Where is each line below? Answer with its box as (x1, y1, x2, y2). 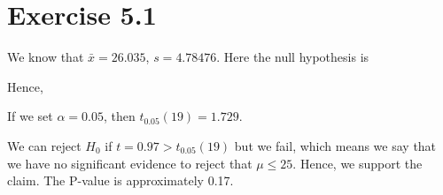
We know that (7, 48, 84, 66)
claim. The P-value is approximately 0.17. (7, 171, 234, 190)
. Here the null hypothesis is (216, 48, 369, 66)
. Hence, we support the (292, 154, 423, 172)
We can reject (7, 136, 82, 154)
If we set (7, 107, 53, 125)
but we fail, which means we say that (234, 136, 437, 154)
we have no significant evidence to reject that (7, 154, 253, 172)
